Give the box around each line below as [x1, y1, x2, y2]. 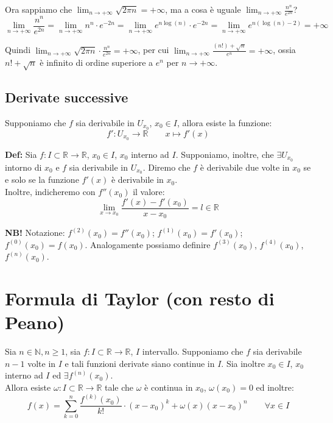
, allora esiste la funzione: [177, 116, 272, 129]
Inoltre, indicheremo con [5, 185, 96, 198]
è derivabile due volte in [200, 160, 290, 173]
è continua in [144, 381, 193, 394]
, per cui [138, 43, 169, 56]
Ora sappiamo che [5, 3, 72, 15]
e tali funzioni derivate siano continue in [65, 357, 215, 369]
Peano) [5, 310, 65, 335]
